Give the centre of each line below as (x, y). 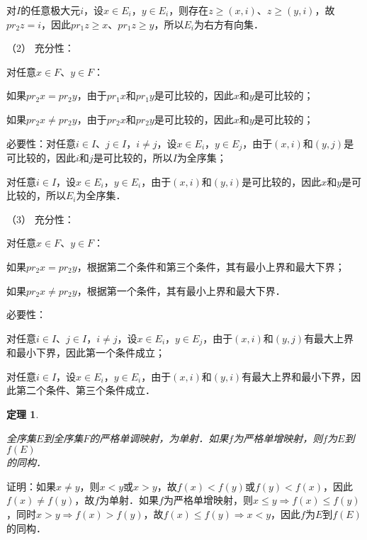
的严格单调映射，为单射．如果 (159, 438)
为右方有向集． (228, 24)
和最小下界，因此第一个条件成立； (86, 353)
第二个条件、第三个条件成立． (85, 390)
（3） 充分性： (40, 219)
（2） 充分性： (40, 48)
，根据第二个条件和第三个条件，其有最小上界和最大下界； (211, 266)
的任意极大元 (51, 10)
